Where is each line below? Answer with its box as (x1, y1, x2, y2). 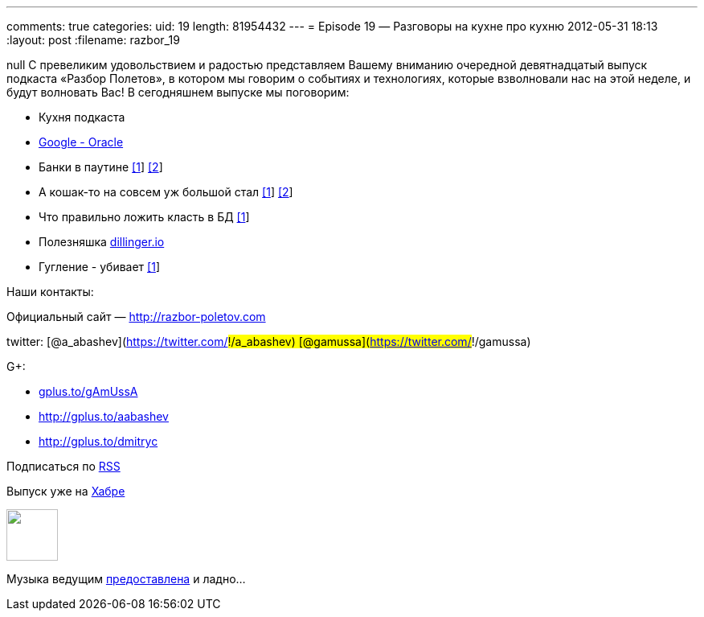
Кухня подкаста (39, 110, 125, 124)
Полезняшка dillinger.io (39, 235, 165, 249)
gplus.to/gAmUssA (39, 385, 138, 398)
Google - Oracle (39, 135, 124, 149)
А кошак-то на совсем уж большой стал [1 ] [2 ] (39, 185, 293, 199)
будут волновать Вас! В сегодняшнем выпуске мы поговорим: (6, 85, 350, 99)
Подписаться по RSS (6, 459, 121, 473)
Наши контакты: (6, 285, 94, 298)
